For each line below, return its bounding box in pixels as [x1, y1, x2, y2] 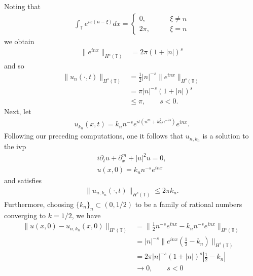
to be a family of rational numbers [135, 198, 242, 209]
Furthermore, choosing [4, 198, 74, 209]
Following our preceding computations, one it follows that [4, 130, 184, 141]
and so [4, 60, 24, 71]
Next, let [4, 106, 31, 117]
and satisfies [4, 175, 42, 186]
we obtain [4, 36, 34, 46]
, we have [71, 210, 101, 220]
